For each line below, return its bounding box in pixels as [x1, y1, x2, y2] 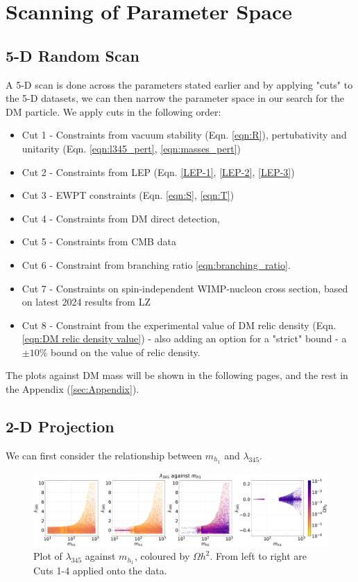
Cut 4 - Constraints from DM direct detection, [22, 211, 220, 225]
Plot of [33, 549, 62, 563]
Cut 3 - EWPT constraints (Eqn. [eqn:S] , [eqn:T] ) [22, 188, 235, 202]
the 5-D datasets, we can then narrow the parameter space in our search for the [6, 91, 344, 105]
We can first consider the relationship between [6, 448, 203, 462]
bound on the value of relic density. [51, 344, 201, 359]
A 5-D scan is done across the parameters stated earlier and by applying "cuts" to [6, 77, 353, 91]
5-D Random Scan [6, 44, 139, 66]
